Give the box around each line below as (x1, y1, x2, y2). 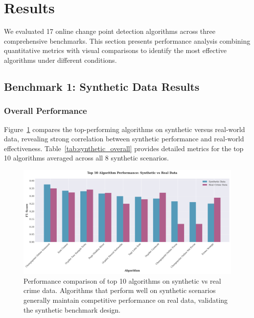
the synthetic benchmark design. (23, 304, 121, 315)
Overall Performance (4, 105, 87, 117)
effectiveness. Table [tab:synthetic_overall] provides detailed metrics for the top (4, 143, 244, 153)
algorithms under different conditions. (4, 54, 117, 65)
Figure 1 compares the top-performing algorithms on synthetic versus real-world (4, 124, 245, 134)
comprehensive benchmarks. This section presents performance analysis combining (4, 35, 251, 46)
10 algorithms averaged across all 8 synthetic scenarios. (4, 153, 169, 163)
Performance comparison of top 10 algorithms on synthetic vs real (23, 275, 221, 286)
